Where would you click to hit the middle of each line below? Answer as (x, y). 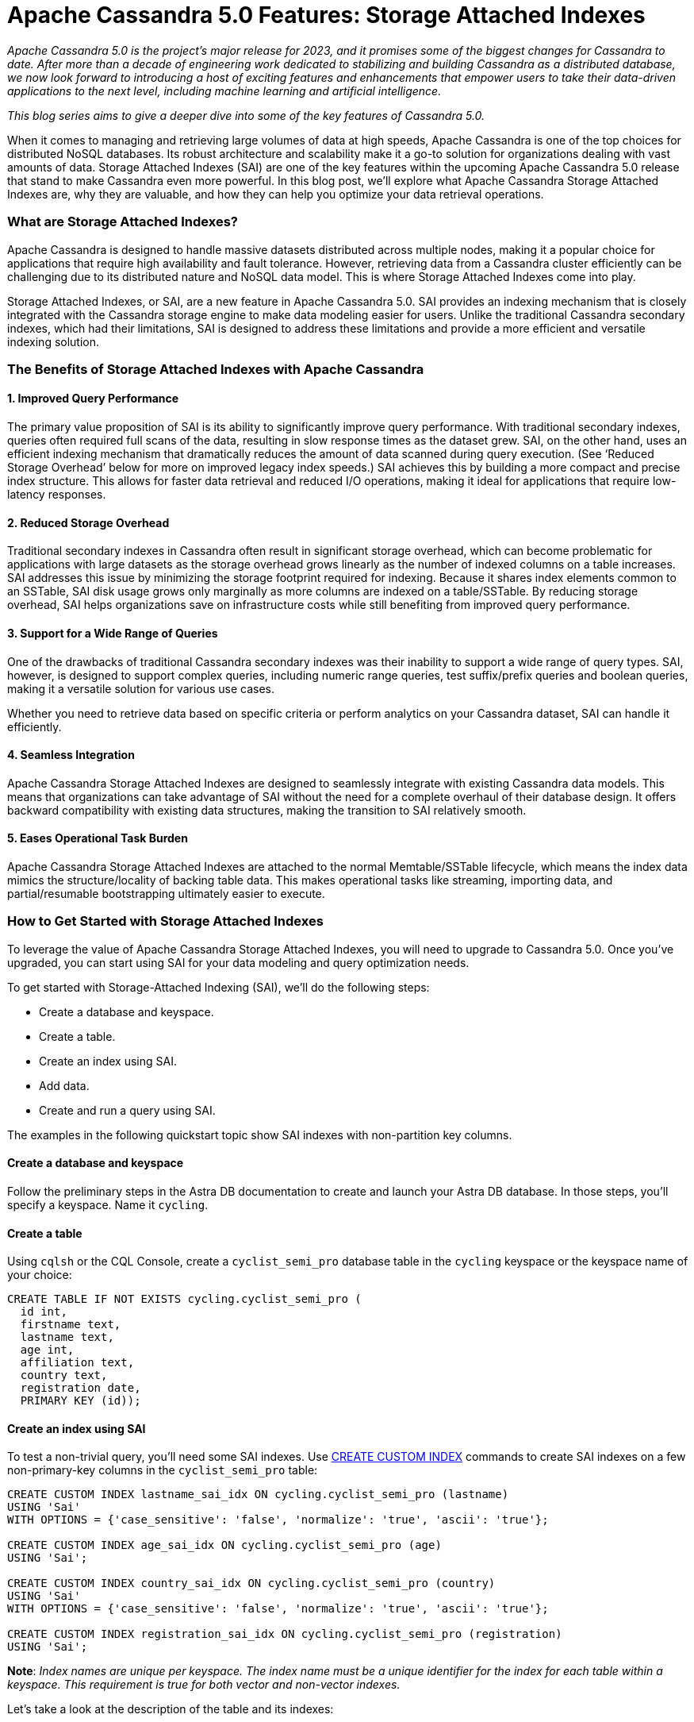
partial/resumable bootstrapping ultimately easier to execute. (166, 893)
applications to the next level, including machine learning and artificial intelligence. (224, 91)
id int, (44, 1312)
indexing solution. (54, 341)
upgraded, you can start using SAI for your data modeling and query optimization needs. (238, 962)
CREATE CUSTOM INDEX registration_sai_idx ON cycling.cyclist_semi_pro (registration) (285, 1634)
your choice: (40, 1275)
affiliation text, (77, 1363)
